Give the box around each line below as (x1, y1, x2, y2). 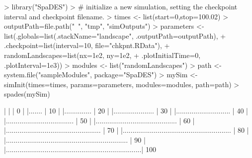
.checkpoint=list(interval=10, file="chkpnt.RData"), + (4, 40, 170, 51)
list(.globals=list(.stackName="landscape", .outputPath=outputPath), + (4, 30, 226, 41)
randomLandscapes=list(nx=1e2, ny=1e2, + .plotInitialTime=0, (4, 50, 201, 60)
